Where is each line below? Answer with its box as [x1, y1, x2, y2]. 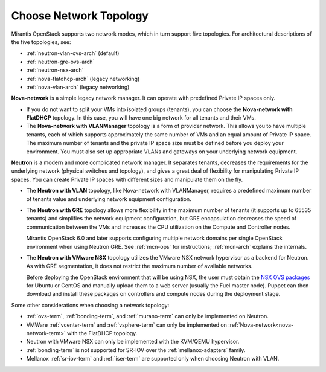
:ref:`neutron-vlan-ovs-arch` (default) [26, 50, 120, 57]
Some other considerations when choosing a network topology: [11, 301, 170, 309]
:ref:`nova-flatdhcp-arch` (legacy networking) [26, 75, 140, 82]
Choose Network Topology [11, 9, 149, 22]
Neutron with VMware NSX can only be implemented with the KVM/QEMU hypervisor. [26, 338, 240, 345]
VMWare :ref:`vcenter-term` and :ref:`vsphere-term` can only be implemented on [26, 321, 228, 329]
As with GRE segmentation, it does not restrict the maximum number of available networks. [26, 263, 253, 270]
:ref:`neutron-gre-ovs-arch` [26, 58, 95, 65]
